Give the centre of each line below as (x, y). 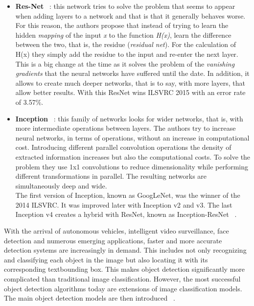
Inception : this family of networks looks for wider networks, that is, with (129, 118)
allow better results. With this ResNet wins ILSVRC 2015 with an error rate (130, 92)
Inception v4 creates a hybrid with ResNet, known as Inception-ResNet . (126, 214)
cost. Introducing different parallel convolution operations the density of (123, 147)
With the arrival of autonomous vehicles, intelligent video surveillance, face (116, 231)
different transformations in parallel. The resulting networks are (111, 176)
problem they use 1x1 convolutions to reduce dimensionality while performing (132, 166)
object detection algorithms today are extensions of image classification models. (123, 288)
